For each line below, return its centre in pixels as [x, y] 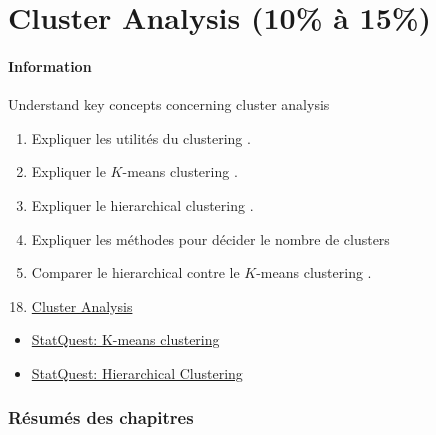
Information [50, 65]
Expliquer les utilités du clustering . [141, 137]
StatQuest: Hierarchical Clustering [137, 372]
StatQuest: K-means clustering [125, 339]
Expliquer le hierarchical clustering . [142, 204]
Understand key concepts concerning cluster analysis [169, 104]
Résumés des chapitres [101, 417]
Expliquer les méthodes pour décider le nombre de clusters [210, 238]
